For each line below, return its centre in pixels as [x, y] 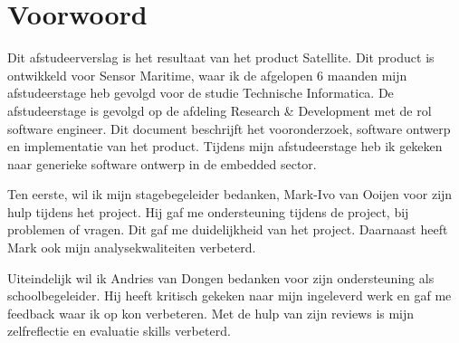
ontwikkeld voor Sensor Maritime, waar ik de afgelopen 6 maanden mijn [207, 75]
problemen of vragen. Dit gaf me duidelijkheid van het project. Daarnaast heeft [228, 229]
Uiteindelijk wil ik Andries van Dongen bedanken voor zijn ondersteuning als [221, 277]
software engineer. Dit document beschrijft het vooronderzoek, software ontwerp [229, 128]
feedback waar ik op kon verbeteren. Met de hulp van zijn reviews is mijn [211, 313]
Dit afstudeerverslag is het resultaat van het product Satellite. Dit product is [221, 57]
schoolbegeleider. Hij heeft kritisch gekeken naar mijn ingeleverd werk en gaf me [229, 295]
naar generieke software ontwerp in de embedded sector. [162, 163]
